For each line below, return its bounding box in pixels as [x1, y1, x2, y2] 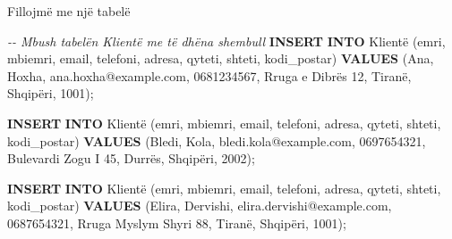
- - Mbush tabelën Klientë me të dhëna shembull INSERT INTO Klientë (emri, [7, 31, 446, 50]
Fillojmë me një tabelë [7, 2, 131, 20]
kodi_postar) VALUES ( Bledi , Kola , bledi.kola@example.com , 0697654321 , [7, 131, 426, 150]
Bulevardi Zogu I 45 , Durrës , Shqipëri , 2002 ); [7, 149, 255, 168]
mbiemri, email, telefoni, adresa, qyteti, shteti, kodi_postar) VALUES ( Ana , [7, 49, 434, 68]
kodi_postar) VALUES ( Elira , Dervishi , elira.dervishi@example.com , [7, 196, 392, 215]
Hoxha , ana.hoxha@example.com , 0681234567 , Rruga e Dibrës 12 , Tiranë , [7, 66, 412, 85]
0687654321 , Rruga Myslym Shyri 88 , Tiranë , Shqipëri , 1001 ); [7, 213, 346, 232]
